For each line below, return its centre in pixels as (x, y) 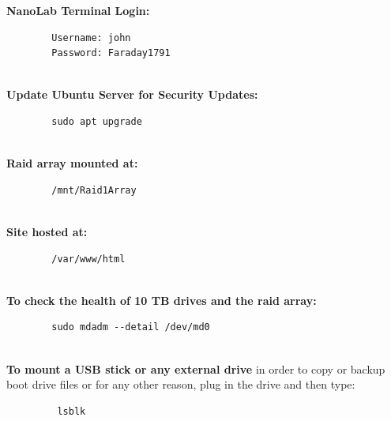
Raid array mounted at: (72, 163)
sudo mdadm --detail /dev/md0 (131, 327)
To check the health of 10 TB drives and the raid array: (162, 300)
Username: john (91, 38)
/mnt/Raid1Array (94, 190)
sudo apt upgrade (97, 121)
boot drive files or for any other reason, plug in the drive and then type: (181, 384)
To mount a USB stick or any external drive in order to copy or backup (196, 368)
